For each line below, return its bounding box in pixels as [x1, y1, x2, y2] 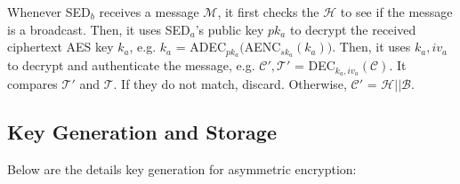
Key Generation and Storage [7, 117, 277, 145]
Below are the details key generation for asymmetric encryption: [7, 159, 357, 178]
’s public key [195, 20, 264, 38]
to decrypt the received [289, 20, 416, 38]
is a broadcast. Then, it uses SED [7, 20, 190, 38]
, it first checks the [217, 3, 319, 20]
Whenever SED [7, 3, 91, 20]
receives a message [99, 3, 199, 20]
